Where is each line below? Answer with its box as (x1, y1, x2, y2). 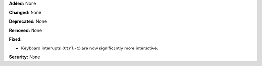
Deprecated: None (9, 18, 47, 24)
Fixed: (9, 36, 22, 42)
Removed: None (9, 27, 42, 33)
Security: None (9, 54, 40, 60)
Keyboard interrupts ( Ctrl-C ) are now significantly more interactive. (21, 45, 159, 51)
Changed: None (9, 10, 41, 16)
